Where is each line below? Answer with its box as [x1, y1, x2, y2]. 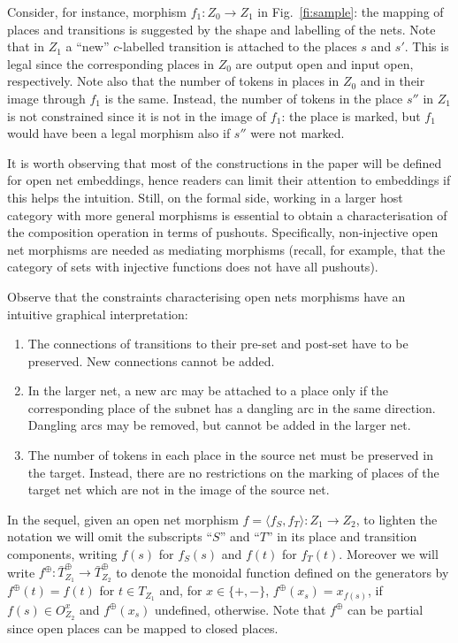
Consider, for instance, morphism [7, 3, 187, 20]
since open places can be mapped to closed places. [7, 618, 279, 637]
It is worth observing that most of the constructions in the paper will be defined [7, 153, 442, 172]
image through [7, 88, 86, 107]
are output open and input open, [235, 54, 414, 73]
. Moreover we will [339, 545, 439, 563]
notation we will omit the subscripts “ [7, 527, 213, 546]
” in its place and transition [266, 527, 417, 546]
